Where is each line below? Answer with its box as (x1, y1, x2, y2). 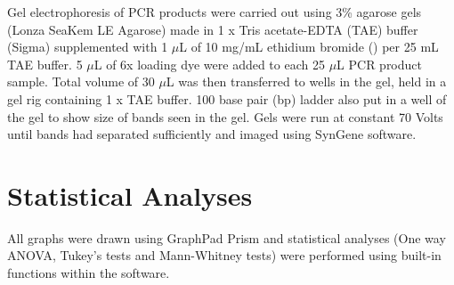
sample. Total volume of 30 (7, 72, 155, 91)
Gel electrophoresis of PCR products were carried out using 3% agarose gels (7, 3, 422, 20)
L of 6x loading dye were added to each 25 (93, 54, 325, 73)
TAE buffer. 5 (7, 54, 83, 73)
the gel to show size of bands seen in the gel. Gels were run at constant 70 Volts (7, 107, 443, 126)
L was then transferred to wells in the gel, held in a (166, 72, 447, 91)
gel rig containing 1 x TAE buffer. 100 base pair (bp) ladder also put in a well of (7, 89, 447, 108)
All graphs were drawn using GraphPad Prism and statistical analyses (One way (7, 228, 446, 247)
